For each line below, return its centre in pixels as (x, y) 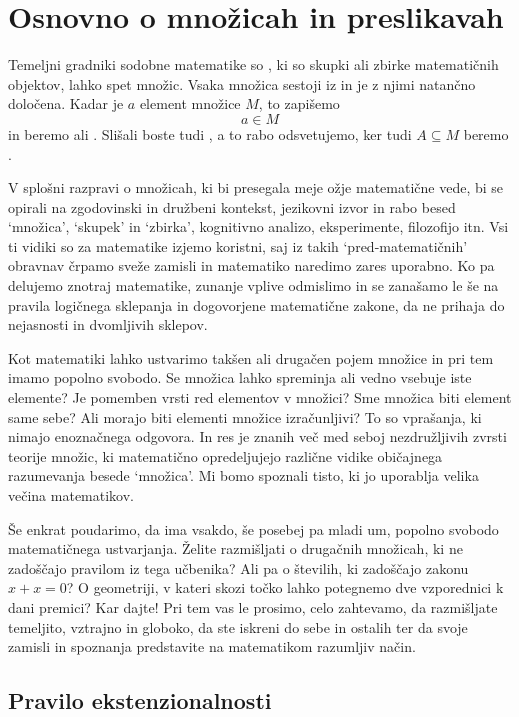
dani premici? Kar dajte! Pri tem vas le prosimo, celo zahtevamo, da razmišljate (253, 606)
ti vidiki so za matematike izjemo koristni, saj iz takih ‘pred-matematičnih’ (238, 245)
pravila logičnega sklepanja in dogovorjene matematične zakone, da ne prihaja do (256, 304)
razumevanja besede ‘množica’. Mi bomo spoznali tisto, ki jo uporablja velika (243, 475)
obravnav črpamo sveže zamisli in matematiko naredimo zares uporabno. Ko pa (251, 265)
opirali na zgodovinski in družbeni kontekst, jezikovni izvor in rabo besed (232, 206)
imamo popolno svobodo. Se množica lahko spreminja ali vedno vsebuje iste (240, 377)
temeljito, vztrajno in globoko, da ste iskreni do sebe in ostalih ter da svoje (238, 626)
